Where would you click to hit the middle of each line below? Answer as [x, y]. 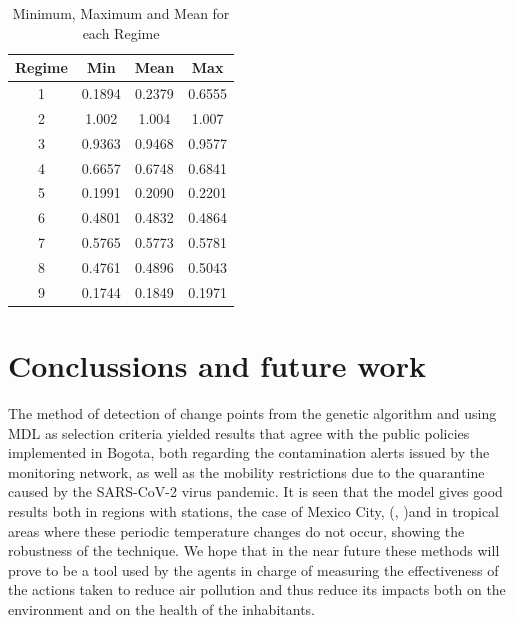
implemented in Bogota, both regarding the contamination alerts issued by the [249, 452]
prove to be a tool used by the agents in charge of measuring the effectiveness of [253, 569]
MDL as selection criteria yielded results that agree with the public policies [239, 432]
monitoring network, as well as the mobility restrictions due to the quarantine [246, 471]
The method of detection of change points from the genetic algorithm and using [252, 413]
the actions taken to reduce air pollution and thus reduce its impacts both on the [257, 589]
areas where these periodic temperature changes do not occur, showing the [236, 530]
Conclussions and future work [217, 365]
